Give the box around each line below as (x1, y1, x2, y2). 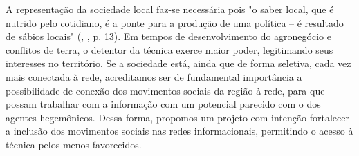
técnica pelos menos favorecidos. (6, 137, 142, 151)
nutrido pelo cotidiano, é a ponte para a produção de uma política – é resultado (6, 15, 344, 30)
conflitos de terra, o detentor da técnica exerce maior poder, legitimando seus (6, 42, 333, 57)
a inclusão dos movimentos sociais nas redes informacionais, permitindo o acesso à (6, 124, 353, 138)
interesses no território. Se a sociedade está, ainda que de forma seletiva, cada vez (6, 56, 351, 70)
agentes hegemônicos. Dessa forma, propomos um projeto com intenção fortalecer (6, 110, 349, 124)
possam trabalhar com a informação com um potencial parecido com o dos (6, 97, 321, 111)
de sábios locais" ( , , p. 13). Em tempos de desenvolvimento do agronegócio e (6, 29, 331, 43)
